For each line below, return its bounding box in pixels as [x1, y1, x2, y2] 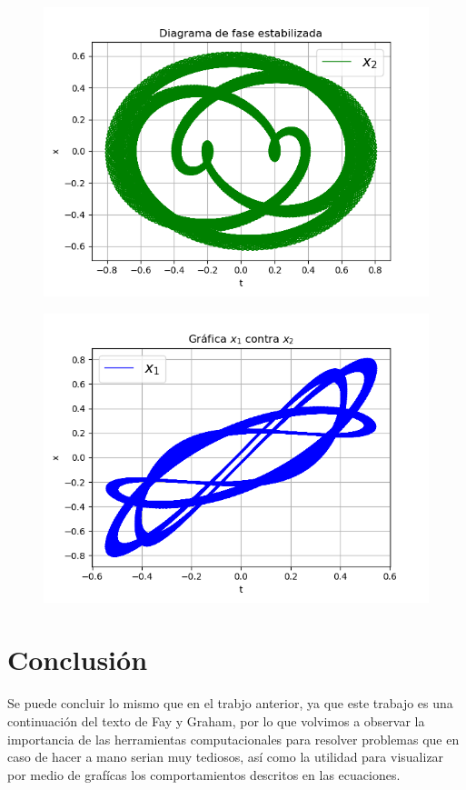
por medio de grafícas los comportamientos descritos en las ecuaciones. [7, 765, 401, 784]
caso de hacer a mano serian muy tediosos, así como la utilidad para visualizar [7, 747, 444, 766]
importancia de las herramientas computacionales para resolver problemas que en [7, 729, 460, 748]
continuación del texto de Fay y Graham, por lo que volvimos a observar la [7, 711, 425, 730]
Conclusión [7, 641, 148, 678]
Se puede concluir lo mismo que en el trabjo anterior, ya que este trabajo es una [7, 694, 453, 713]
